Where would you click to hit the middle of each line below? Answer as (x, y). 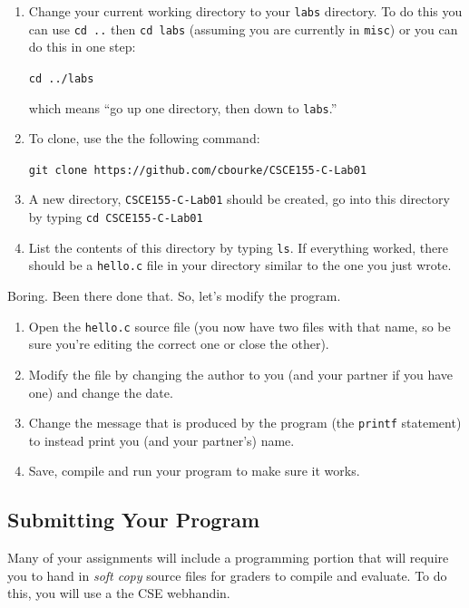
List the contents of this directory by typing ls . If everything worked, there (238, 247)
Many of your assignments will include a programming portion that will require (228, 558)
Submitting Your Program (134, 520)
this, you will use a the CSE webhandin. (119, 593)
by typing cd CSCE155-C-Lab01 (116, 217)
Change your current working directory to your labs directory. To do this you (245, 11)
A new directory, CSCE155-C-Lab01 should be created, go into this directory (239, 199)
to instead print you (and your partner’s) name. (161, 440)
